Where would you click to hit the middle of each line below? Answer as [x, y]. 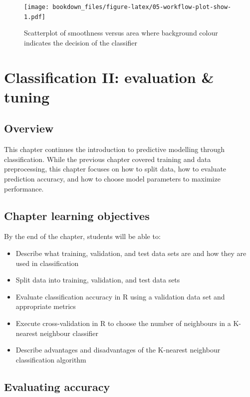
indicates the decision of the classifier [81, 42]
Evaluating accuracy [57, 386]
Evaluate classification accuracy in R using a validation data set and [120, 296]
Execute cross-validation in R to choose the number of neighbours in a [123, 323]
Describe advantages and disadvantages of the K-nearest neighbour [118, 350]
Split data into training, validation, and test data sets [98, 280]
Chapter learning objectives [77, 215]
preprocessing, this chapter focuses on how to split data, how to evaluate [115, 169]
